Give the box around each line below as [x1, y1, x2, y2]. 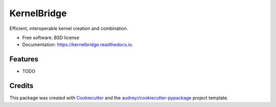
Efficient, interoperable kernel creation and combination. [9, 25, 128, 31]
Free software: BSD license [22, 34, 79, 41]
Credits [9, 82, 34, 90]
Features [9, 55, 38, 63]
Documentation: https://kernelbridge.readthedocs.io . [22, 42, 133, 48]
